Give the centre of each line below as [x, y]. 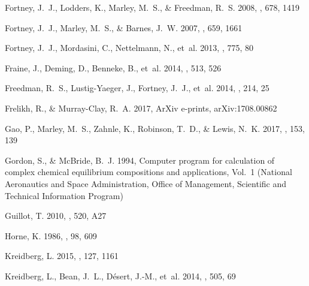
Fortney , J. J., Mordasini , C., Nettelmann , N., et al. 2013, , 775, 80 [129, 48]
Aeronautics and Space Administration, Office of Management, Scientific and [146, 183]
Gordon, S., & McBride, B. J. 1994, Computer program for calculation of [140, 160]
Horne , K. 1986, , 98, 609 [51, 235]
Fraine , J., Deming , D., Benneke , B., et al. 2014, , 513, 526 [113, 67]
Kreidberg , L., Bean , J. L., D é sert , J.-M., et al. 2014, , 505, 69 [120, 276]
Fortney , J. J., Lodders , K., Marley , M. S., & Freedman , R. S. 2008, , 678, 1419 [152, 7]
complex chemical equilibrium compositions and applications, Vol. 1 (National [149, 172]
